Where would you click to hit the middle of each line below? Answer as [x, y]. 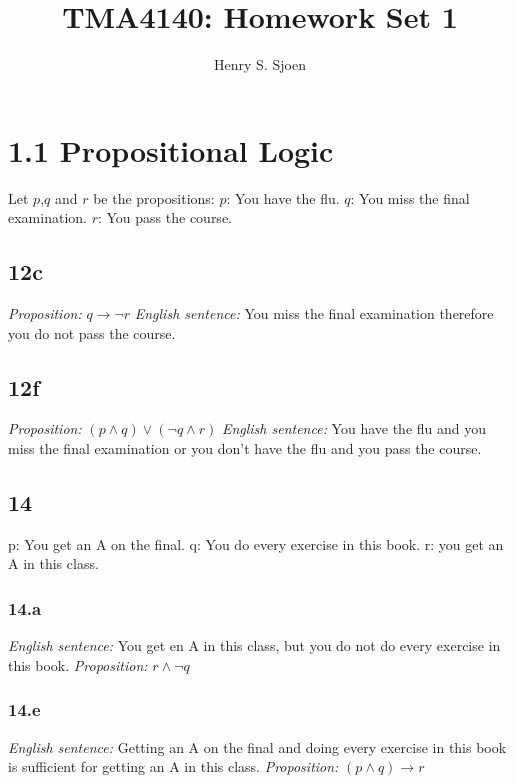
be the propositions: [154, 197]
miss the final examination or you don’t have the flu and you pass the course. [245, 448]
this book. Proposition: [78, 664]
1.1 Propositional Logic [171, 149]
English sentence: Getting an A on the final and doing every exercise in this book [257, 746]
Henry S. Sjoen [260, 64]
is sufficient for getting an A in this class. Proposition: [173, 766]
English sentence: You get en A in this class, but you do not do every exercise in [254, 645]
